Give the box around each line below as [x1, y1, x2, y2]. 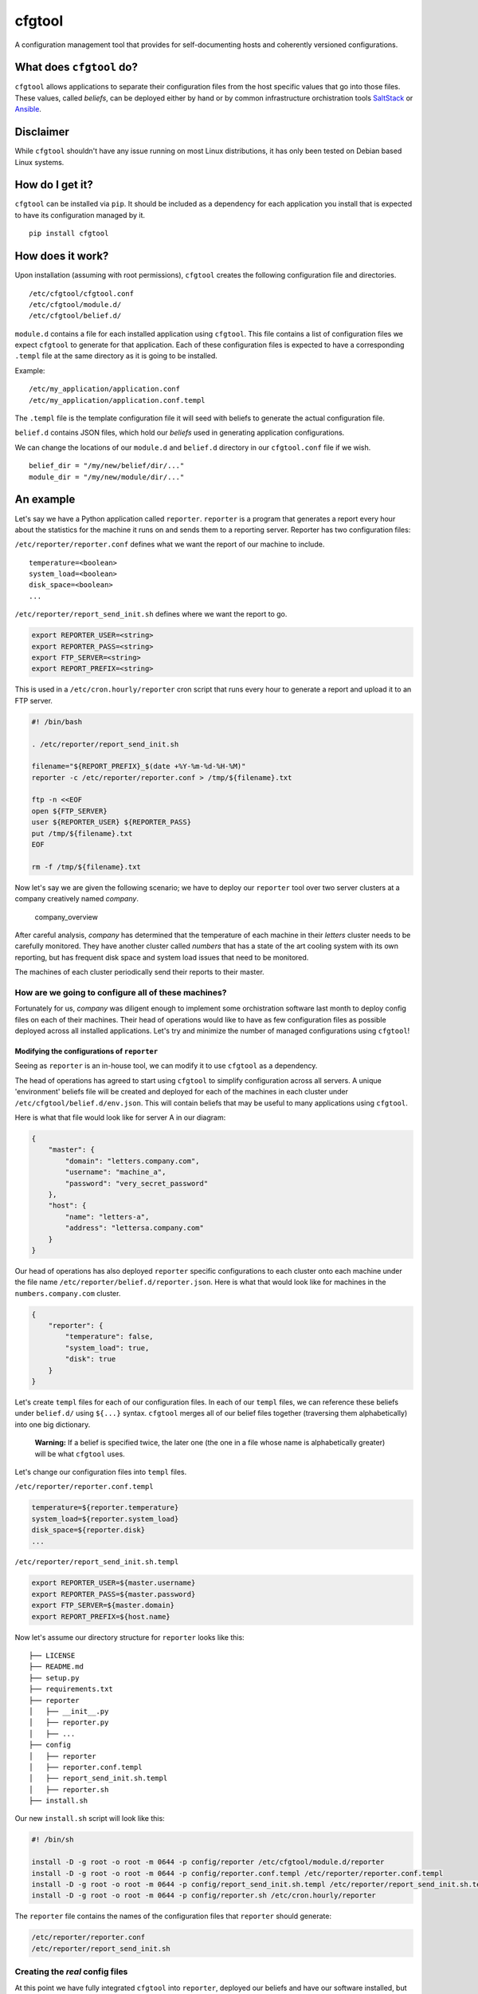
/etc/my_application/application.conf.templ [29, 396, 206, 404]
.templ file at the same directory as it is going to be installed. [14, 351, 218, 361]
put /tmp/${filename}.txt [31, 829, 133, 837]
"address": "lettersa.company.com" [65, 1224, 205, 1232]
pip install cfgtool [29, 229, 109, 238]
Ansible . [14, 104, 41, 114]
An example [14, 493, 76, 506]
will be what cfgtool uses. [34, 1448, 125, 1459]
